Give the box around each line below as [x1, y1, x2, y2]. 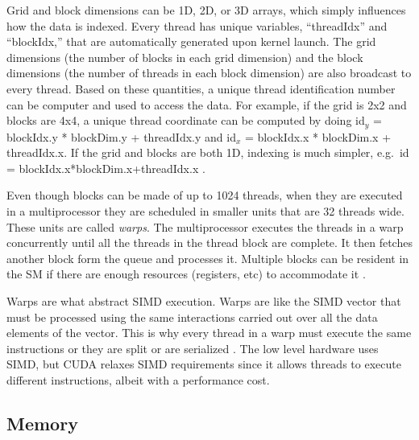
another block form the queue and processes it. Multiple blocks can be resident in [6, 249, 409, 266]
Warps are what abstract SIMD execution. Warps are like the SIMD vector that [6, 292, 401, 309]
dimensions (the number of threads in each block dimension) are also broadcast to [6, 64, 412, 81]
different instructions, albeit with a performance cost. [6, 371, 270, 388]
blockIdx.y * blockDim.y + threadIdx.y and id [6, 128, 236, 145]
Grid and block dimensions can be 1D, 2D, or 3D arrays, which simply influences [6, 2, 406, 18]
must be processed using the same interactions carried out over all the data [6, 308, 378, 325]
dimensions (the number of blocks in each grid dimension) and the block [6, 48, 363, 65]
